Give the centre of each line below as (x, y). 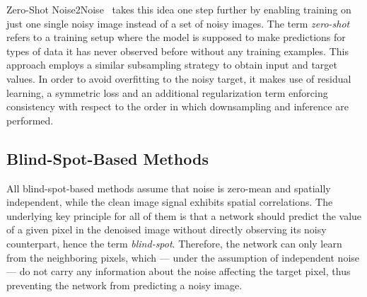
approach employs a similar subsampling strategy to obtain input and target (172, 65)
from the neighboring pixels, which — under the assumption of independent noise (183, 257)
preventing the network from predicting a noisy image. (124, 285)
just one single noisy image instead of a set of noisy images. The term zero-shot (178, 23)
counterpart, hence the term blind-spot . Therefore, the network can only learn (174, 243)
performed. (30, 120)
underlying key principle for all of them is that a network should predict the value (184, 215)
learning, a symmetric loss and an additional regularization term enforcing (167, 92)
